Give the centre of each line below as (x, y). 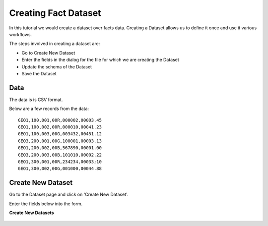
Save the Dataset (39, 73)
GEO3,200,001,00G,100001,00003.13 (60, 141)
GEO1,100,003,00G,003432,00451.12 (60, 134)
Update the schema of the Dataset (57, 66)
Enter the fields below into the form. (46, 204)
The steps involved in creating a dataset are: (55, 44)
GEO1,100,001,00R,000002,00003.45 (60, 120)
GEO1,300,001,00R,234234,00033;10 (60, 162)
